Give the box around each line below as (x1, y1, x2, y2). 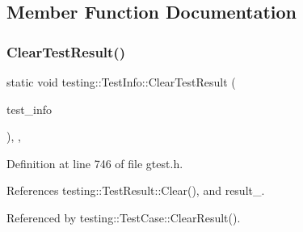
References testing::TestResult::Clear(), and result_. (6, 182, 265, 199)
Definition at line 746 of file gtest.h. (6, 154, 183, 171)
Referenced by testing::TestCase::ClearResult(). (6, 209, 241, 226)
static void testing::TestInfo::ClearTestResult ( (6, 74, 236, 90)
